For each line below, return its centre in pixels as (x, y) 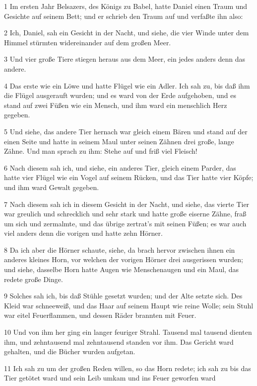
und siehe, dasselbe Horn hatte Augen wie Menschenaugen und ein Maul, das (121, 269)
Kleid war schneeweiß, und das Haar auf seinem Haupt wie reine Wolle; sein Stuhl (129, 305)
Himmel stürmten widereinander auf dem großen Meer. (88, 42)
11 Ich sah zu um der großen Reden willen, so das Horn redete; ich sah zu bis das (128, 368)
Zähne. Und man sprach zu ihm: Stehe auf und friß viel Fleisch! (101, 151)
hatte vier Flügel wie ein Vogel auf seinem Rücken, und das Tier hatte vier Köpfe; (129, 177)
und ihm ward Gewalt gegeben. (52, 187)
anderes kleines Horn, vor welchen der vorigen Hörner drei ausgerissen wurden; (124, 259)
